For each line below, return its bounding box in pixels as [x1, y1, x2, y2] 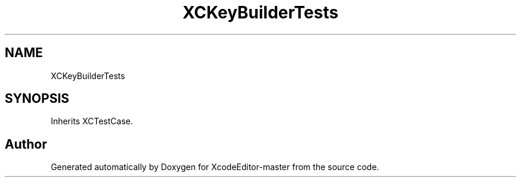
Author [5, 136, 47, 152]
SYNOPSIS [5, 91, 70, 106]
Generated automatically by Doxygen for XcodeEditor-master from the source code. [51, 162, 379, 172]
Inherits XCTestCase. [51, 116, 133, 127]
